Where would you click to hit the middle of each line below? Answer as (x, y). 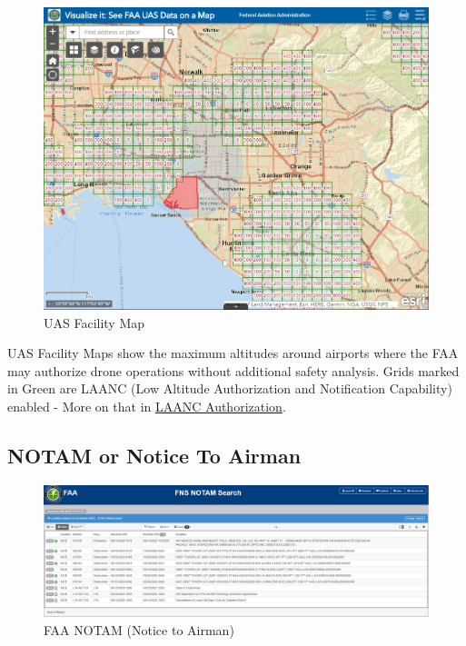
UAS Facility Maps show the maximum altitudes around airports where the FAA (233, 353)
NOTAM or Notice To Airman (154, 455)
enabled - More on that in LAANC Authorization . (147, 406)
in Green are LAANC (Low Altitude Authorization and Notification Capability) (230, 388)
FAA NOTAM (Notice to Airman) (139, 630)
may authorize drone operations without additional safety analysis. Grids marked (233, 370)
